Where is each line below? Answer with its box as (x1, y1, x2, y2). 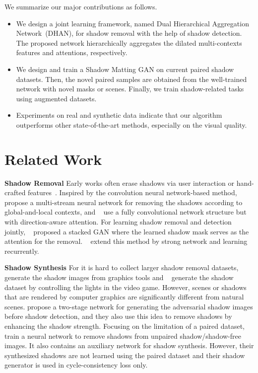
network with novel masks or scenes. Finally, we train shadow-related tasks (16, 83, 244, 94)
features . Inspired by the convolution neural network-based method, (28, 187, 237, 198)
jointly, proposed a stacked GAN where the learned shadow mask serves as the (4, 226, 249, 236)
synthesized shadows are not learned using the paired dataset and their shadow (4, 350, 245, 360)
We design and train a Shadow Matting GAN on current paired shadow (16, 64, 234, 74)
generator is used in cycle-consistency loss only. (4, 360, 148, 370)
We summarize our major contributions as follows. (4, 1, 157, 11)
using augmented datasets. (16, 93, 97, 103)
